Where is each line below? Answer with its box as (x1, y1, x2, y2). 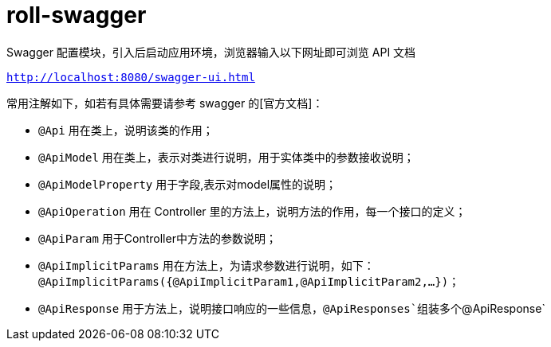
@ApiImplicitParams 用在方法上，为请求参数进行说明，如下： (38, 258, 375, 272)
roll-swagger (6, 2, 147, 29)
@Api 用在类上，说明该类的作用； (38, 123, 214, 137)
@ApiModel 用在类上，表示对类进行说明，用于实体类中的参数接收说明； (38, 150, 415, 164)
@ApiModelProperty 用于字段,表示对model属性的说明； (38, 177, 337, 191)
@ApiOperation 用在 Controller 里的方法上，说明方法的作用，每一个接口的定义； (38, 204, 466, 218)
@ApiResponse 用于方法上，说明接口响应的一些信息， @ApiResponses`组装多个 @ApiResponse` (38, 301, 545, 315)
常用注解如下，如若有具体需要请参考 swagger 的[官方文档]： (6, 96, 324, 110)
